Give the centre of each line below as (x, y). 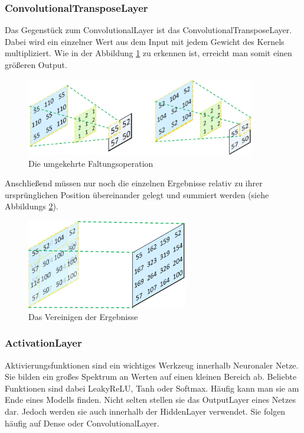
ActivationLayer (43, 343)
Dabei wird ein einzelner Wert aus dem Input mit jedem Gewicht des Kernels (145, 41)
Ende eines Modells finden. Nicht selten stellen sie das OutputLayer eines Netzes (150, 400)
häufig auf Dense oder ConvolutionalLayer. (82, 423)
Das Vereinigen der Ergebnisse (83, 316)
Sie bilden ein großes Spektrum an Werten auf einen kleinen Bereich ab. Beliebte (151, 377)
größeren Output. (36, 64)
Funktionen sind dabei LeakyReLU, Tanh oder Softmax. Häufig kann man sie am (152, 388)
